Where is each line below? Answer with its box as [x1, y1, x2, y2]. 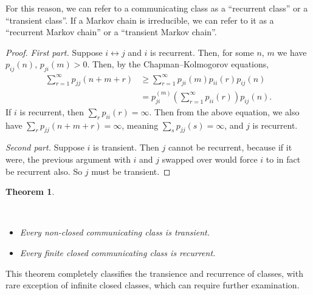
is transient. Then [93, 141, 159, 154]
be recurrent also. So [5, 164, 83, 177]
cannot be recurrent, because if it [168, 141, 292, 154]
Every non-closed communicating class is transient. [19, 226, 210, 239]
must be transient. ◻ [91, 164, 171, 177]
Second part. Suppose [5, 141, 84, 154]
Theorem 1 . [5, 185, 55, 198]
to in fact [266, 152, 301, 165]
